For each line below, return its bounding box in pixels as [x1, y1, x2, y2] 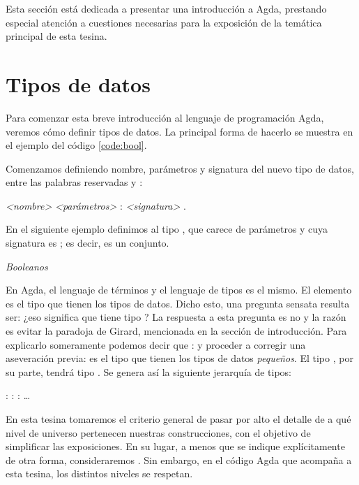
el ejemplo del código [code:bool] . [6, 138, 147, 152]
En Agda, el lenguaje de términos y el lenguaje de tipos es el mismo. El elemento [6, 282, 352, 297]
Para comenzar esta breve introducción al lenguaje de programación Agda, [6, 110, 324, 124]
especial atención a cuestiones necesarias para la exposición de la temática [6, 15, 322, 29]
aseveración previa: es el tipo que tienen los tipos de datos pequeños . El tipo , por [6, 351, 353, 365]
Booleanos [6, 259, 48, 273]
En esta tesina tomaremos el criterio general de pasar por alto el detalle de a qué [6, 412, 351, 426]
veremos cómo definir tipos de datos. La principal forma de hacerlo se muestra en [6, 124, 353, 138]
